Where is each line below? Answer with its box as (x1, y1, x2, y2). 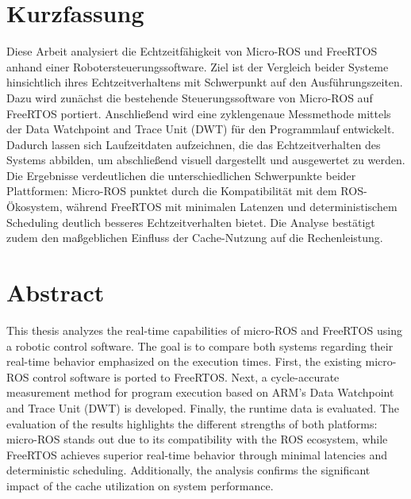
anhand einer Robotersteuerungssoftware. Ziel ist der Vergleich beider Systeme (6, 58, 389, 75)
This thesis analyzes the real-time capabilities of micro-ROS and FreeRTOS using (6, 321, 402, 338)
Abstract (6, 276, 105, 309)
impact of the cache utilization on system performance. (6, 477, 274, 493)
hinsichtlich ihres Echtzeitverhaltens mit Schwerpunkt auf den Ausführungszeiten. (6, 74, 403, 90)
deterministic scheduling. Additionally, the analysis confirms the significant (6, 462, 371, 478)
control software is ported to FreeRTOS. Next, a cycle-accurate (33, 368, 340, 385)
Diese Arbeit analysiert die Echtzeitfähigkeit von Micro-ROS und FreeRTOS (6, 43, 378, 59)
